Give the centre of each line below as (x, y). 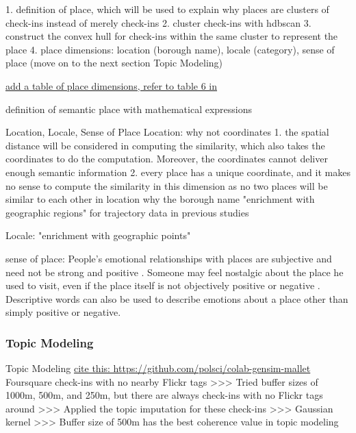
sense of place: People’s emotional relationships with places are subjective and (169, 258)
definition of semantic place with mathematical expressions (129, 109)
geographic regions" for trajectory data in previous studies (127, 212)
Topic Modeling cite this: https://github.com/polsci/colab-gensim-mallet (158, 368)
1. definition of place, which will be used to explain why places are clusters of (167, 9)
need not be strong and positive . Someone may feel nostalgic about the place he (175, 272)
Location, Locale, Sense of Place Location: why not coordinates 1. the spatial (167, 132)
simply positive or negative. (63, 312)
